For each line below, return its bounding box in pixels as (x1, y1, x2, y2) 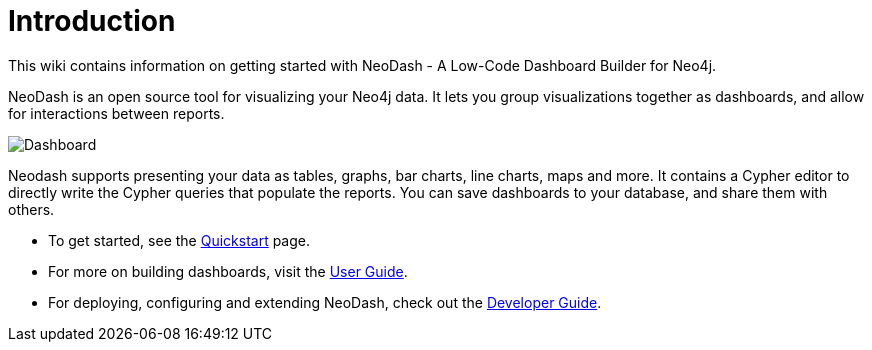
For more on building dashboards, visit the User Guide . (48, 262, 408, 280)
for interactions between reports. (8, 104, 225, 122)
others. (8, 200, 55, 218)
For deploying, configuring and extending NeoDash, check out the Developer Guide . (48, 293, 602, 311)
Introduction (8, 4, 176, 38)
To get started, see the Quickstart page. (48, 231, 311, 249)
